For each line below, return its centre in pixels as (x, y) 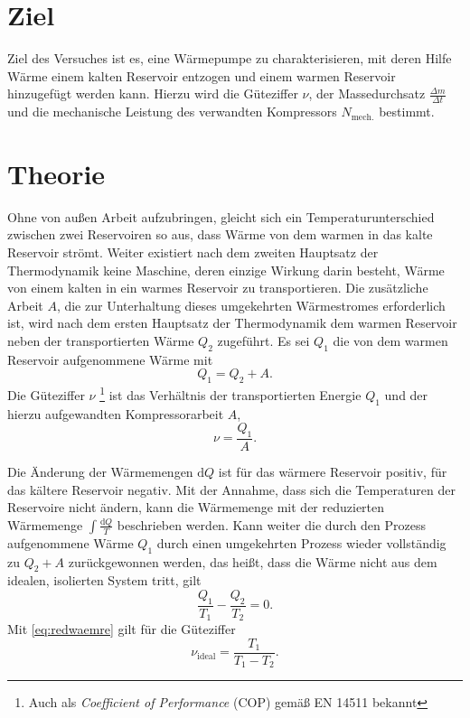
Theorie (56, 173)
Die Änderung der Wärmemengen (100, 472)
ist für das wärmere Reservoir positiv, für (333, 472)
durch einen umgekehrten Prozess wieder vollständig (301, 542)
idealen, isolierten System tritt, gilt (104, 580)
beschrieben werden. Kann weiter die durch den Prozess (272, 524)
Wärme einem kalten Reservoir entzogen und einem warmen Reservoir (202, 75)
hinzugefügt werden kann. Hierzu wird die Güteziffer (153, 93)
